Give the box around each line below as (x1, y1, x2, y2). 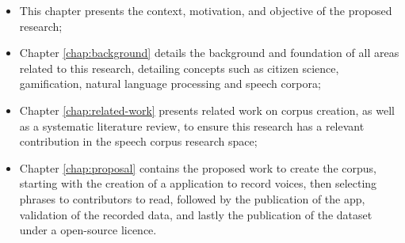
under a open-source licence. (19, 222, 157, 238)
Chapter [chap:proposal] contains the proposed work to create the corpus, (19, 159, 376, 176)
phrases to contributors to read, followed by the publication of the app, (19, 190, 365, 207)
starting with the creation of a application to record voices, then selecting (19, 175, 377, 192)
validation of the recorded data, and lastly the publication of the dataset (19, 206, 373, 222)
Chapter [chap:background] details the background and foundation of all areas (19, 44, 399, 61)
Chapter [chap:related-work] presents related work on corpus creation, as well (19, 101, 395, 118)
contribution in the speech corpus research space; (19, 133, 258, 150)
